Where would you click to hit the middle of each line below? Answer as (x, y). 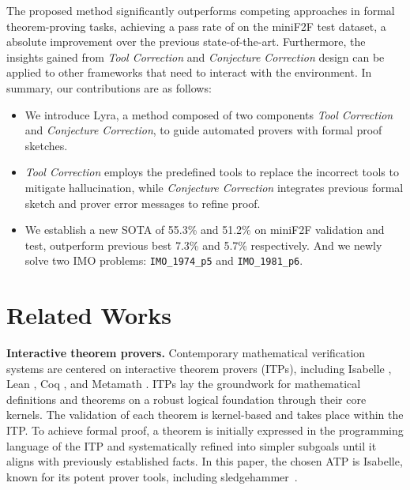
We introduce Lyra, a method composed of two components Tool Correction (209, 114)
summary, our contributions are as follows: (109, 87)
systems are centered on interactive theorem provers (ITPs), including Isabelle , (199, 368)
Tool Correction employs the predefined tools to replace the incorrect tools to (212, 172)
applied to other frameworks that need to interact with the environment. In (189, 72)
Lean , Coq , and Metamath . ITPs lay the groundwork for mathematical (184, 384)
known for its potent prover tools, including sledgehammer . (152, 476)
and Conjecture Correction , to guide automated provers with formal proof (203, 130)
